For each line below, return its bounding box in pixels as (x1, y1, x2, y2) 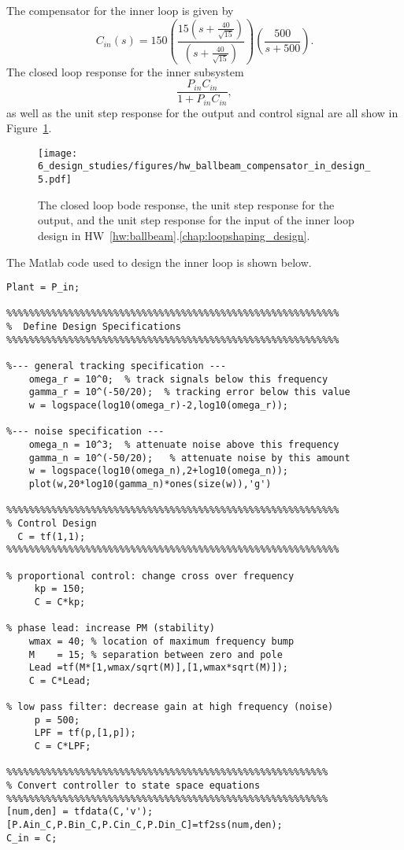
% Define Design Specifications (6, 321, 181, 333)
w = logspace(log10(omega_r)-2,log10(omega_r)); (28, 400, 288, 412)
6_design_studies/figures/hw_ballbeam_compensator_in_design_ (38, 161, 371, 172)
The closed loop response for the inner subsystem (6, 63, 244, 79)
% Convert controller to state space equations (6, 780, 261, 792)
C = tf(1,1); (17, 530, 86, 542)
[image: (38, 147, 78, 159)
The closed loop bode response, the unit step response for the (38, 196, 335, 213)
